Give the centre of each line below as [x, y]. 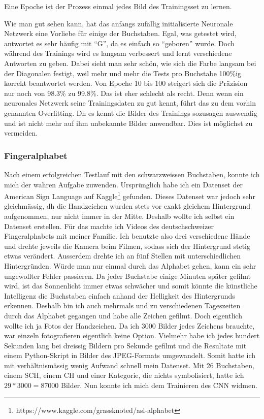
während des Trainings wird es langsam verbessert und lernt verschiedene [118, 53]
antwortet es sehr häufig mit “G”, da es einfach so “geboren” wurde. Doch [119, 43]
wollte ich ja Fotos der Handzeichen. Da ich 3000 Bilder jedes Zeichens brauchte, [129, 325]
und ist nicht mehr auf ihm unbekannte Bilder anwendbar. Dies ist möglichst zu [128, 123]
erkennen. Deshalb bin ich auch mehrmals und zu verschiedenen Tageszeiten [122, 305]
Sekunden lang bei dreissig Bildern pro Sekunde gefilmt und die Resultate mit [125, 345]
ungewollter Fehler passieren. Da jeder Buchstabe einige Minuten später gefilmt [128, 276]
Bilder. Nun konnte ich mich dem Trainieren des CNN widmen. [159, 385]
